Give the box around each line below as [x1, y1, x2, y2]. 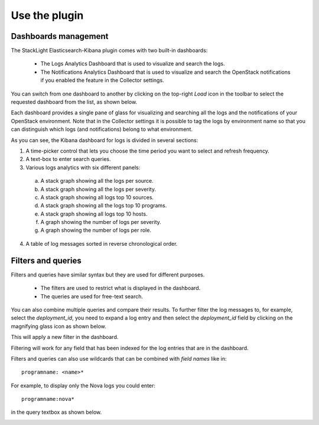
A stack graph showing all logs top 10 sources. [40, 193, 154, 200]
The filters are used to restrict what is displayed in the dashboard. [40, 285, 201, 292]
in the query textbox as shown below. [11, 408, 102, 416]
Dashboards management [11, 31, 109, 41]
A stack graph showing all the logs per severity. [40, 186, 157, 193]
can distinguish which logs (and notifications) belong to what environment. [11, 126, 193, 133]
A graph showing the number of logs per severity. [40, 219, 162, 226]
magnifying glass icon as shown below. [11, 322, 106, 330]
